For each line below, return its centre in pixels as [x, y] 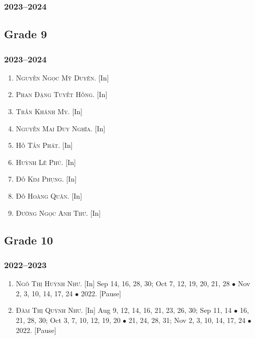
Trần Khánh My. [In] [49, 111]
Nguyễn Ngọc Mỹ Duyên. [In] [62, 77]
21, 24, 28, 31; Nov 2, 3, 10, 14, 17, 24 [187, 320]
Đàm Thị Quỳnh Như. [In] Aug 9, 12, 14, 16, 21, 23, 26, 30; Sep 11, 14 [124, 310]
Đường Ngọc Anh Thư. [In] [58, 213]
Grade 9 [26, 34]
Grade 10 [29, 240]
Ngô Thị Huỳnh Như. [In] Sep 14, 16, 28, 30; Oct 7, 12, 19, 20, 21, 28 [123, 283]
